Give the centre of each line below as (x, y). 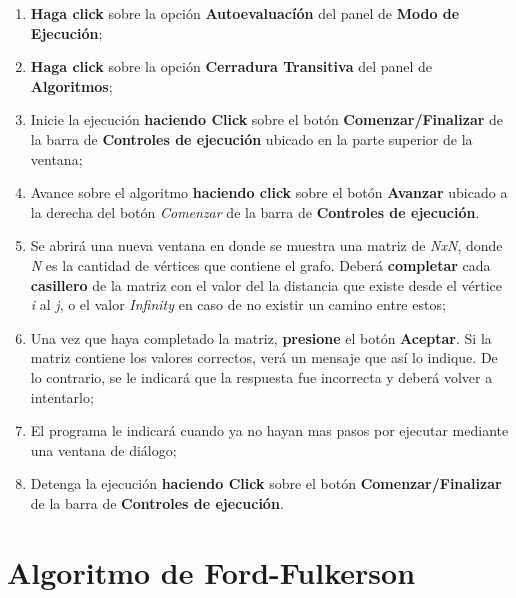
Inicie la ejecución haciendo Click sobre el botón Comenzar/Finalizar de (267, 119)
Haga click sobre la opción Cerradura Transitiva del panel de (231, 66)
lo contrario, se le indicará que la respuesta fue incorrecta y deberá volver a (261, 376)
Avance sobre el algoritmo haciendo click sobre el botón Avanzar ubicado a (269, 192)
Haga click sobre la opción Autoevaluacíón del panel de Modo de (245, 13)
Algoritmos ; (71, 85)
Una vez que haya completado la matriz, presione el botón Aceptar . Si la (261, 337)
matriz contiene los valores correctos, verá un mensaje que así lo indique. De (264, 357)
